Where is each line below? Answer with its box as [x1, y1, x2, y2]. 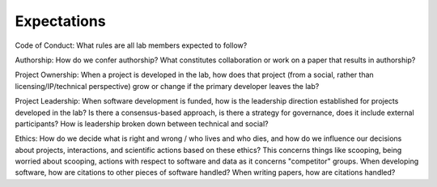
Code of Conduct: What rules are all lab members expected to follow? [15, 40, 248, 50]
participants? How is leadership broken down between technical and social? [15, 118, 269, 129]
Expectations [15, 12, 106, 30]
